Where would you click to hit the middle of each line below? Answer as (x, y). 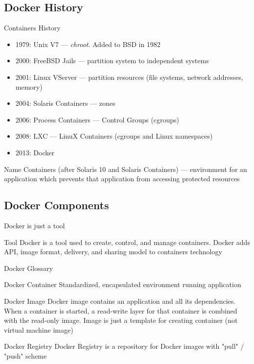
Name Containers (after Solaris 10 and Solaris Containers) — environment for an (126, 169)
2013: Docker (35, 152)
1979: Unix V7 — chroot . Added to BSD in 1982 (88, 44)
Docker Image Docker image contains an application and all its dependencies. (120, 301)
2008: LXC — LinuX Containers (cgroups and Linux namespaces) (114, 136)
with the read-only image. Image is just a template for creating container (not (121, 320)
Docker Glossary (29, 268)
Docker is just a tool (35, 225)
